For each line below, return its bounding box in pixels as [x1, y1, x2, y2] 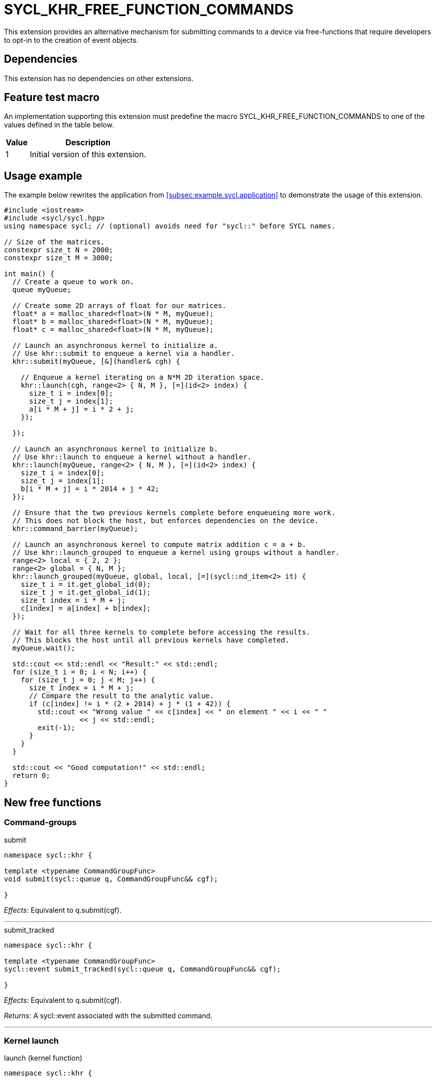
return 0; [12, 771, 50, 780]
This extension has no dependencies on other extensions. [4, 74, 194, 83]
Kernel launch [4, 1035, 59, 1046]
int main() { [4, 270, 55, 278]
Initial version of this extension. [30, 149, 146, 160]
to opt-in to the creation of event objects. [4, 35, 138, 44]
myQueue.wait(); [12, 644, 76, 652]
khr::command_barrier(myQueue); [12, 525, 138, 533]
